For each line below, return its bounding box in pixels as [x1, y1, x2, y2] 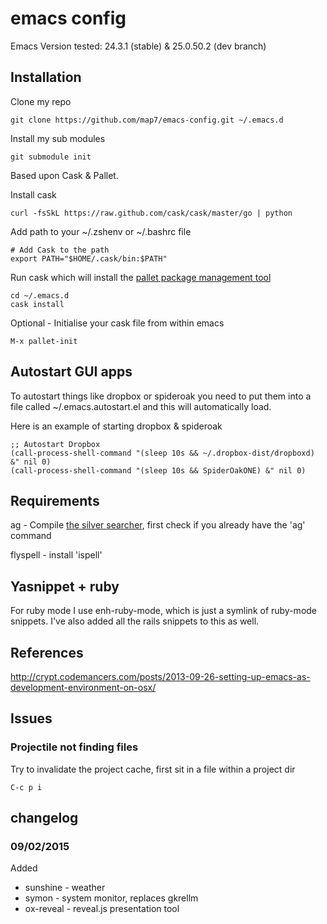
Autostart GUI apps [10, 363, 133, 381]
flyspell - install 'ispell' [10, 549, 103, 561]
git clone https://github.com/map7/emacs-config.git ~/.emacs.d [10, 115, 284, 125]
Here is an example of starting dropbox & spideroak [10, 420, 223, 432]
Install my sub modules [10, 132, 106, 144]
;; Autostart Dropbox [10, 439, 101, 449]
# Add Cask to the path [10, 245, 110, 255]
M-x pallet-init [10, 336, 78, 346]
